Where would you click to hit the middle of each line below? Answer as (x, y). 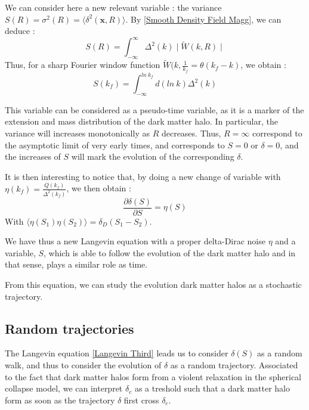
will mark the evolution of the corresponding (153, 156)
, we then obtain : (99, 188)
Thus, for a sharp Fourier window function (83, 65)
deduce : (20, 31)
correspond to (277, 133)
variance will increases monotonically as (77, 133)
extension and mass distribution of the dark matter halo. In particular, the (141, 121)
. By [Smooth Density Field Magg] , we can (203, 19)
